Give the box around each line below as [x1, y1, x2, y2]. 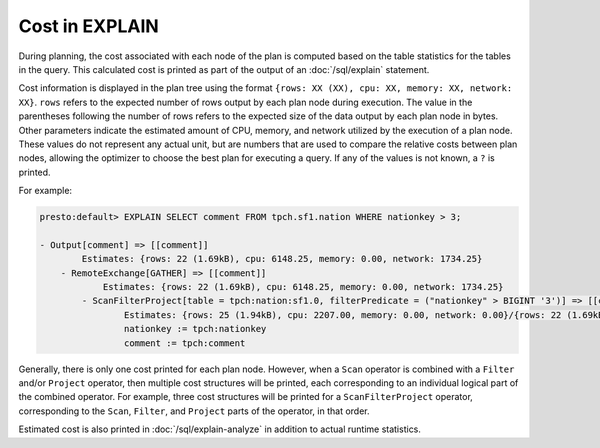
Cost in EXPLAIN [18, 15, 159, 37]
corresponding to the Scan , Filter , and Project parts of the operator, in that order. [18, 405, 370, 417]
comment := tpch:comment [123, 337, 246, 349]
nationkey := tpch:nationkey [123, 323, 267, 335]
